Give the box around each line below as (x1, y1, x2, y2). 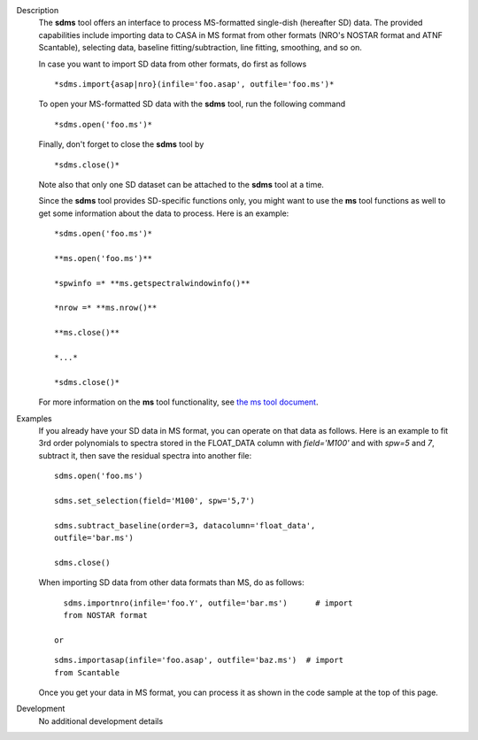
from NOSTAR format (63, 611, 148, 621)
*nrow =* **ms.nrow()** (54, 303, 158, 313)
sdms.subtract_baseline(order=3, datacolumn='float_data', (54, 520, 316, 530)
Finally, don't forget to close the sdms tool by (38, 139, 204, 150)
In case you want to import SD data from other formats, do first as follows (38, 58, 307, 69)
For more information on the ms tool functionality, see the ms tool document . (38, 397, 319, 407)
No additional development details (38, 715, 164, 726)
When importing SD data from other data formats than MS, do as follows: (38, 577, 305, 588)
